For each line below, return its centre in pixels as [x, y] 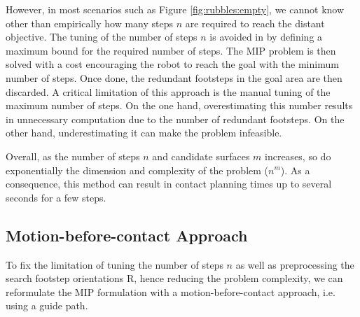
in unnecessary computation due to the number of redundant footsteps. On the [175, 119]
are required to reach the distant [255, 23]
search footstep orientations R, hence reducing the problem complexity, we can [174, 278]
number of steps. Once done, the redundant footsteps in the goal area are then [174, 77]
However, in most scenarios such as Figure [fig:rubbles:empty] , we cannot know [175, 9]
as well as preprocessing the [295, 264]
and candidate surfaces [201, 156]
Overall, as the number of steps [73, 156]
